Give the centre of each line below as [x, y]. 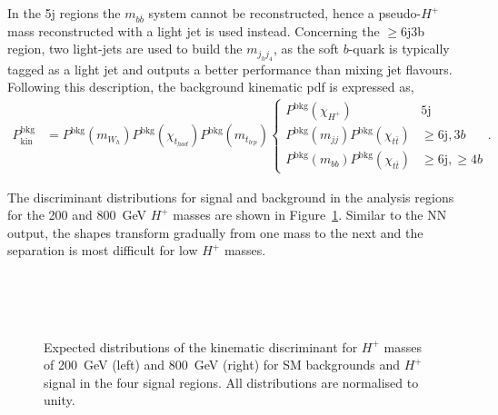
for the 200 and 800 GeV [77, 215]
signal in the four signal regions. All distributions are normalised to [231, 382]
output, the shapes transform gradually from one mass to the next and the [215, 232]
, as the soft [306, 49]
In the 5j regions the [64, 13]
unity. [60, 400]
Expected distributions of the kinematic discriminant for [201, 346]
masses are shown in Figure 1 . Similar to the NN [310, 215]
